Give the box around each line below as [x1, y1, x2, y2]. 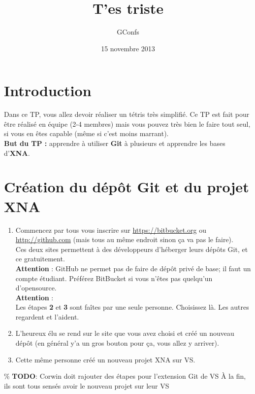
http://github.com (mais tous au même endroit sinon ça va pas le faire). [15, 234, 233, 245]
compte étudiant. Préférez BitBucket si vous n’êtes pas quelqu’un [15, 273, 213, 283]
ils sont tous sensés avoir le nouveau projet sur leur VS [4, 380, 169, 391]
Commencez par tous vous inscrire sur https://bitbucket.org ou [15, 224, 206, 235]
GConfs [117, 27, 139, 37]
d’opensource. [15, 283, 57, 293]
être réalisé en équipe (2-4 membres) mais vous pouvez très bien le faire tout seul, [4, 118, 251, 129]
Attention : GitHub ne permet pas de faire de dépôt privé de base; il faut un [15, 263, 251, 273]
